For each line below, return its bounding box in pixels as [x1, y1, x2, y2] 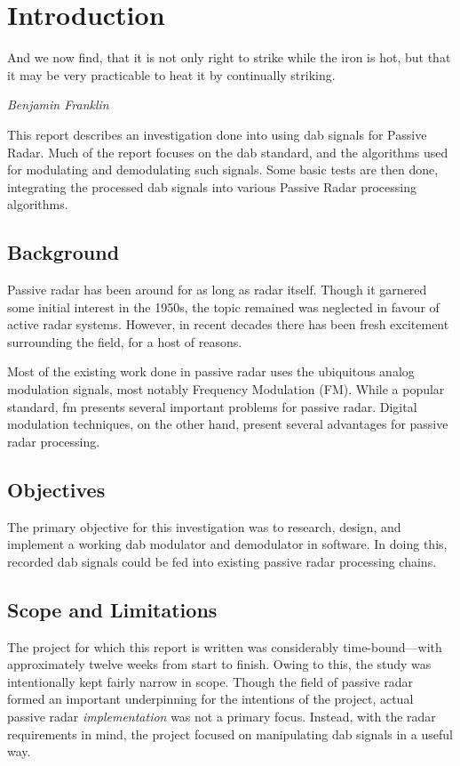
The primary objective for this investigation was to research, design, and [7, 517, 401, 536]
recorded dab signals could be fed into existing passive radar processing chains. [7, 552, 437, 570]
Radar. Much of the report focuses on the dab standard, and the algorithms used [7, 142, 448, 161]
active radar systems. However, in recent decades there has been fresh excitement [7, 315, 449, 334]
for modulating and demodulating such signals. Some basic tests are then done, [7, 160, 439, 179]
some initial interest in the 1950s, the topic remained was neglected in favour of [7, 297, 440, 316]
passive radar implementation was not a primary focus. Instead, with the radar [7, 706, 436, 725]
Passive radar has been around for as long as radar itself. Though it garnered [7, 280, 427, 299]
